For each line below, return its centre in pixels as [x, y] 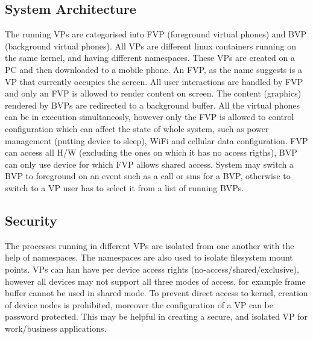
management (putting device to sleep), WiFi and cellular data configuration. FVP [156, 140]
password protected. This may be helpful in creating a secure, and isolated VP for [156, 316]
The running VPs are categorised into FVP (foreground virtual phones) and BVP [156, 34]
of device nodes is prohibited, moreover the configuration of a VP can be [139, 304]
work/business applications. [56, 328]
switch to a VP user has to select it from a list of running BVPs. [125, 187]
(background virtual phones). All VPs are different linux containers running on [150, 46]
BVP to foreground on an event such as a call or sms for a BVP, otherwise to [148, 176]
